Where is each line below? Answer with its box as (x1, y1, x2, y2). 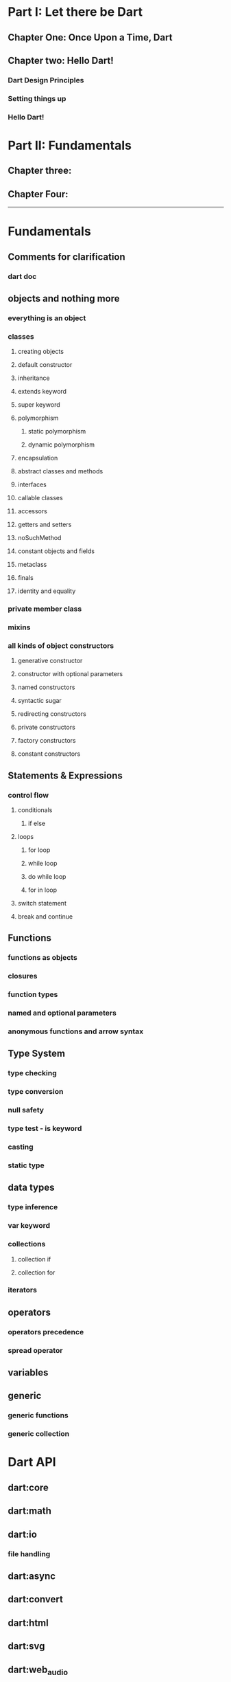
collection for (17, 1268, 56, 1277)
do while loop (27, 873, 66, 881)
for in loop (27, 886, 58, 894)
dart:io (8, 1528, 37, 1540)
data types (8, 1182, 55, 1193)
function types (8, 990, 58, 1000)
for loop (27, 846, 51, 854)
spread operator (8, 1345, 63, 1355)
